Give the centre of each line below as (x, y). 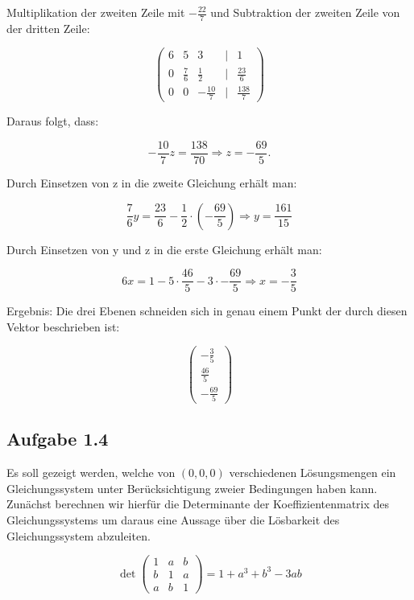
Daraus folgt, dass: (53, 121)
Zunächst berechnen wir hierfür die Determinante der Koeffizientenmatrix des (198, 504)
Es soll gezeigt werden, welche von (91, 473)
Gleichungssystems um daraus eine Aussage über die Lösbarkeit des (173, 520)
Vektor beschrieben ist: (63, 326)
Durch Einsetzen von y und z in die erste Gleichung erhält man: (164, 249)
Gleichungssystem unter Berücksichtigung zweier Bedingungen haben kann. (192, 488)
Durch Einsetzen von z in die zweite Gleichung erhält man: (152, 182)
